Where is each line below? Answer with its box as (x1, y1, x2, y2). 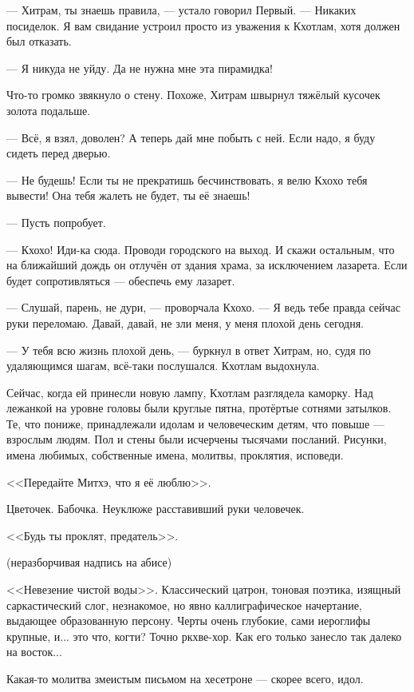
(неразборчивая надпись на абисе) (6, 554, 172, 571)
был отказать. (6, 33, 72, 50)
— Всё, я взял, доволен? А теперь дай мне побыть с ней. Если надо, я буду (6, 129, 376, 145)
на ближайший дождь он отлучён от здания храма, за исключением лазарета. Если (6, 257, 408, 273)
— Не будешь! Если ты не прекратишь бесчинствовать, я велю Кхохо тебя (6, 171, 368, 188)
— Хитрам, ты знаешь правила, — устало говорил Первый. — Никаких (6, 2, 357, 18)
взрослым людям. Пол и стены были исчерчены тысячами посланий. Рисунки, (6, 431, 387, 447)
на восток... (6, 643, 62, 660)
